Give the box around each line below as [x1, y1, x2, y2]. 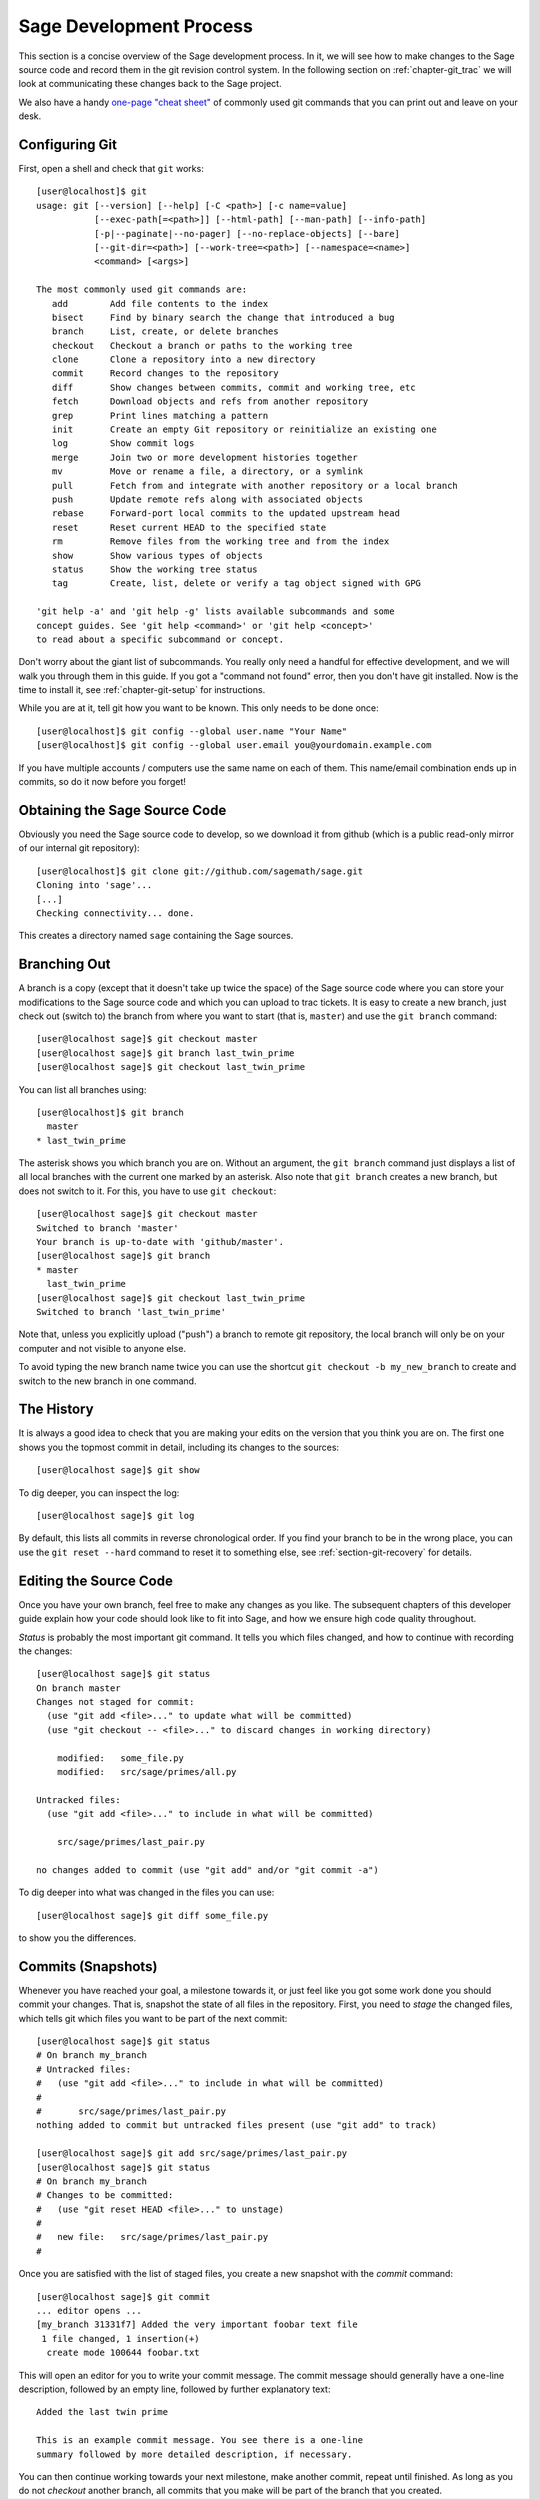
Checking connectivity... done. [36, 907, 195, 919]
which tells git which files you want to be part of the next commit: [18, 2012, 288, 2024]
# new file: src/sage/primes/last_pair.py [36, 2231, 269, 2243]
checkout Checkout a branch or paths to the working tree [51, 340, 353, 351]
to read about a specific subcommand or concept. [36, 633, 285, 645]
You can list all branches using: [18, 1083, 147, 1095]
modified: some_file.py [56, 1752, 185, 1764]
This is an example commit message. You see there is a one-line [36, 2435, 364, 2446]
